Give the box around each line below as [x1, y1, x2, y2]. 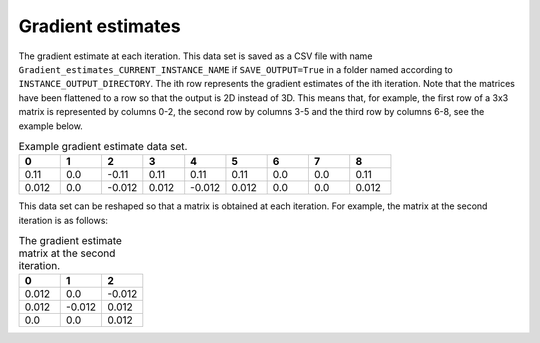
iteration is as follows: [18, 214, 109, 226]
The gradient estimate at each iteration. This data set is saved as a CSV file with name [18, 50, 373, 62]
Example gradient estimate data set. [18, 140, 188, 154]
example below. [18, 120, 84, 132]
